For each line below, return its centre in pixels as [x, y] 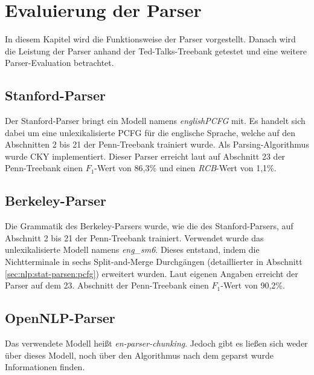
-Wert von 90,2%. [253, 285]
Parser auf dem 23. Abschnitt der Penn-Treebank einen [107, 285]
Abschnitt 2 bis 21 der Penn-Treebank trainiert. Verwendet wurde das [134, 237]
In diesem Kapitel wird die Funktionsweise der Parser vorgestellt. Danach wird [150, 39]
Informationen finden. [45, 367]
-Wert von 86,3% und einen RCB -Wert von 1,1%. [185, 168]
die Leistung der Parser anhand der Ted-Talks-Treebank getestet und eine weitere [156, 51]
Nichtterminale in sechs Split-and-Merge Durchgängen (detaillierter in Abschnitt [154, 262]
